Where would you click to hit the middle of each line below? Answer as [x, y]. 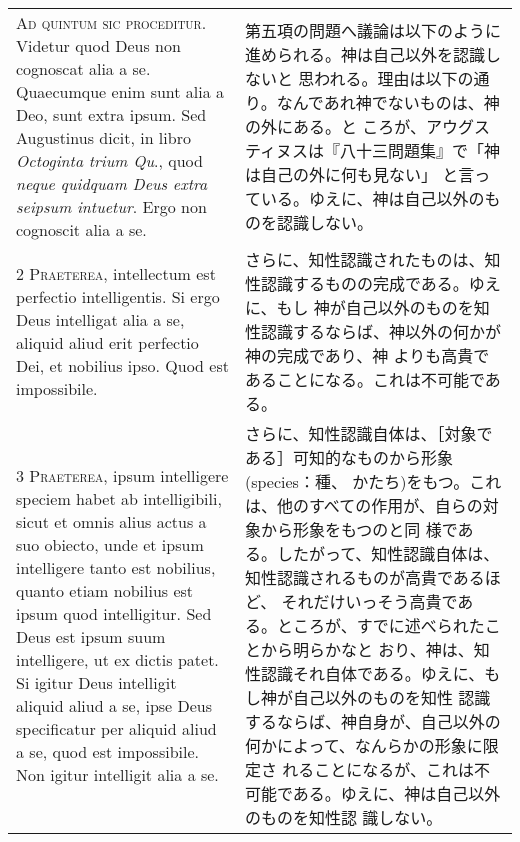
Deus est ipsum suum [91, 636]
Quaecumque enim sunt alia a [120, 91]
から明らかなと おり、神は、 [367, 649]
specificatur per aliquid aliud [116, 728]
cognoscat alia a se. [83, 68]
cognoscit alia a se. [81, 229]
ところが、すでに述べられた [380, 625]
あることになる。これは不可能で [364, 379]
